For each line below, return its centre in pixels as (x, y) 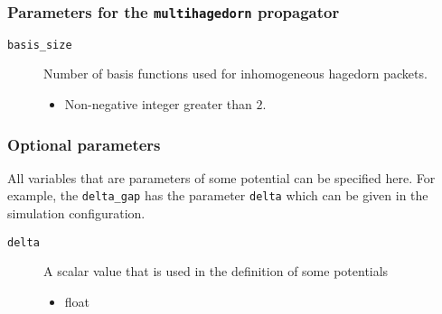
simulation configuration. (76, 213)
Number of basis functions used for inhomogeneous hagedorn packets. (235, 74)
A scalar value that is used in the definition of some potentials (216, 271)
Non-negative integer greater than (158, 104)
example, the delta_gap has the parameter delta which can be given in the (218, 195)
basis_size (40, 45)
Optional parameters (84, 144)
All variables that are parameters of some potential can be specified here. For (221, 177)
